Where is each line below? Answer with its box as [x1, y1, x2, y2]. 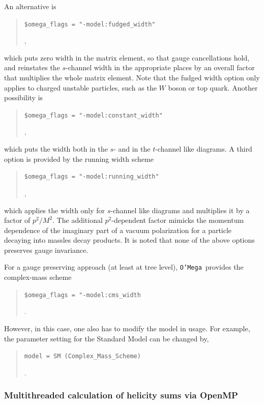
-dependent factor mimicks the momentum [111, 215, 244, 225]
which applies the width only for [4, 205, 105, 215]
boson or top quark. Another [168, 82, 258, 93]
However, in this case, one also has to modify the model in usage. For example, [4, 323, 250, 333]
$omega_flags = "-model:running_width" [24, 173, 159, 181]
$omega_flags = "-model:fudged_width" [24, 20, 156, 28]
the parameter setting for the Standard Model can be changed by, [4, 333, 209, 343]
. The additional [52, 215, 103, 225]
